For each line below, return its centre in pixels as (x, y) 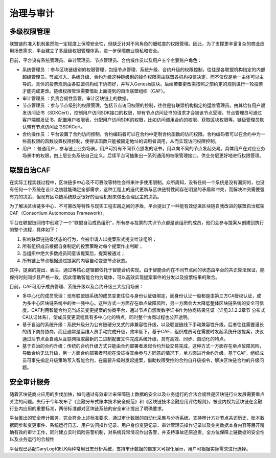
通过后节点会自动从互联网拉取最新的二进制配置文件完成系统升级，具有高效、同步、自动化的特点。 (125, 339)
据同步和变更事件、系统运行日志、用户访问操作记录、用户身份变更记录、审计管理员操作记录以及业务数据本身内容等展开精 (137, 425)
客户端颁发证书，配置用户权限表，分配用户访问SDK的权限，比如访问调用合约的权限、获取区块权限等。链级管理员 (141, 120)
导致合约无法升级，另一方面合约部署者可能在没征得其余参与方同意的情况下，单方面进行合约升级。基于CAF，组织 (141, 353)
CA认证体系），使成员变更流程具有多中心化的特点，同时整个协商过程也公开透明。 (107, 317)
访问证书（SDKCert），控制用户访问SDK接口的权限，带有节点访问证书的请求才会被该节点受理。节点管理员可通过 (144, 112)
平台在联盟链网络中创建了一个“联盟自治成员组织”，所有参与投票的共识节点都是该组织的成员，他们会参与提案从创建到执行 (137, 222)
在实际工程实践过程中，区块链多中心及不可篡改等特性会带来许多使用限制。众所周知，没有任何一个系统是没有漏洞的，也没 (137, 182)
